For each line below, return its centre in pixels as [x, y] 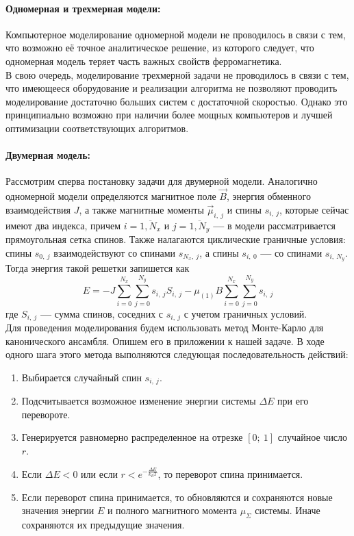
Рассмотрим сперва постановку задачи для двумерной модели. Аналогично [162, 181]
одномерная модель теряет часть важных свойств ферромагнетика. [144, 61]
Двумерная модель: [48, 155]
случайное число [313, 437]
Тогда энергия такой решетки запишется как [98, 268]
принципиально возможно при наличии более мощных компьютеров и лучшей [169, 115]
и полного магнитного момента [172, 510]
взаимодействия [38, 209]
